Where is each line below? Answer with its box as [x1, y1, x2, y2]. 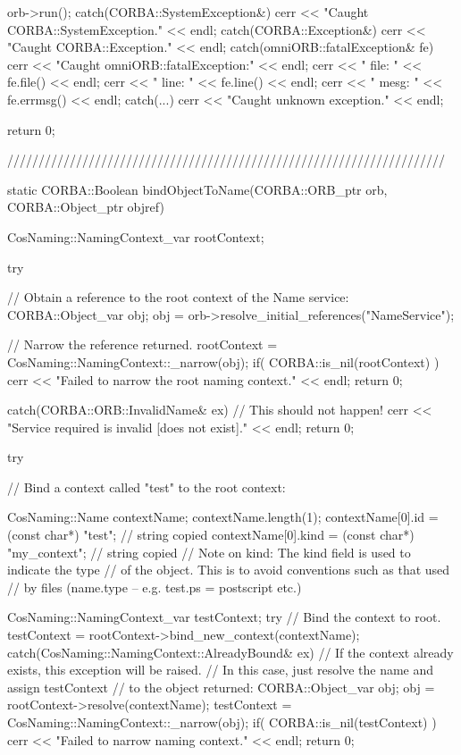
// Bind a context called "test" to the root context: [7, 477, 286, 496]
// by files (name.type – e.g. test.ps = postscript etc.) [7, 577, 302, 596]
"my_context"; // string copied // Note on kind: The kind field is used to [7, 542, 411, 561]
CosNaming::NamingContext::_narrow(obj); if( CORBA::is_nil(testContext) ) [7, 713, 437, 731]
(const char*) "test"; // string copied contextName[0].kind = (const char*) [7, 525, 415, 544]
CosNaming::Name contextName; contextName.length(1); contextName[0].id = [7, 508, 439, 526]
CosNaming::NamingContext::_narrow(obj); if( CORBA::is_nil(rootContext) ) [7, 352, 440, 371]
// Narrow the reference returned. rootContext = [7, 335, 278, 354]
